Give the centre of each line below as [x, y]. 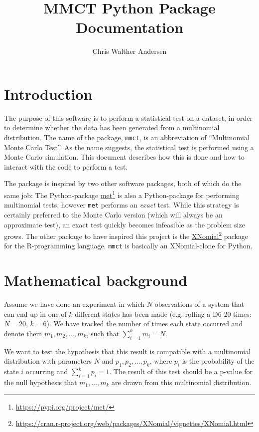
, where [161, 361]
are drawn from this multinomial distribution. [182, 382]
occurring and [47, 371]
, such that [103, 333]
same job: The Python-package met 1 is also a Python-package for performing [122, 194]
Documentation [129, 27]
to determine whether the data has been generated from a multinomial [112, 127]
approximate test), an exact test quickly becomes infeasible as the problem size [125, 224]
